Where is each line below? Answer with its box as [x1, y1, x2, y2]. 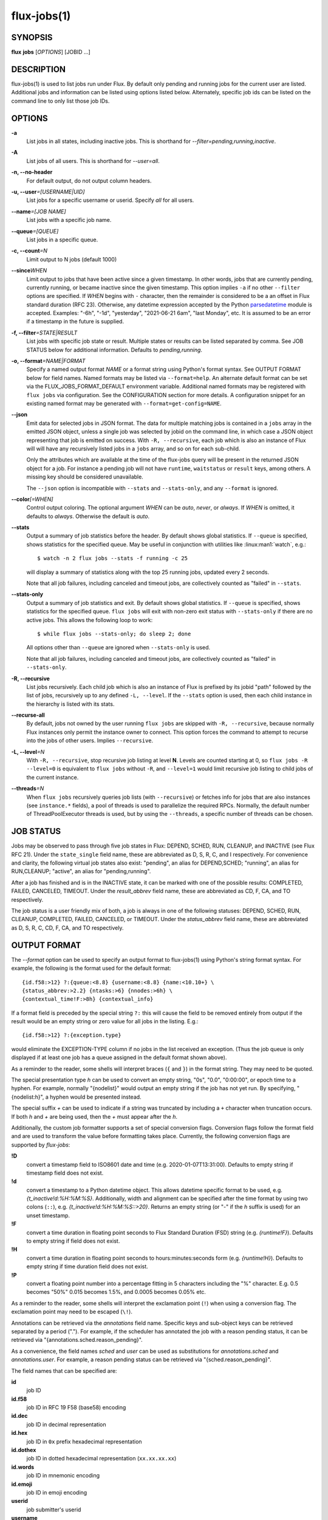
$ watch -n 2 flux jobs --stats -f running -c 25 [37, 555, 188, 562]
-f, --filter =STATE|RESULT [11, 329, 78, 336]
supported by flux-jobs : [11, 1141, 70, 1149]
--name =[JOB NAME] [11, 207, 66, 215]
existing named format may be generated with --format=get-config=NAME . [26, 399, 222, 407]
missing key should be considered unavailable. [26, 473, 144, 480]
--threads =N [11, 785, 44, 792]
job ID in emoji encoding [26, 1488, 87, 1496]
